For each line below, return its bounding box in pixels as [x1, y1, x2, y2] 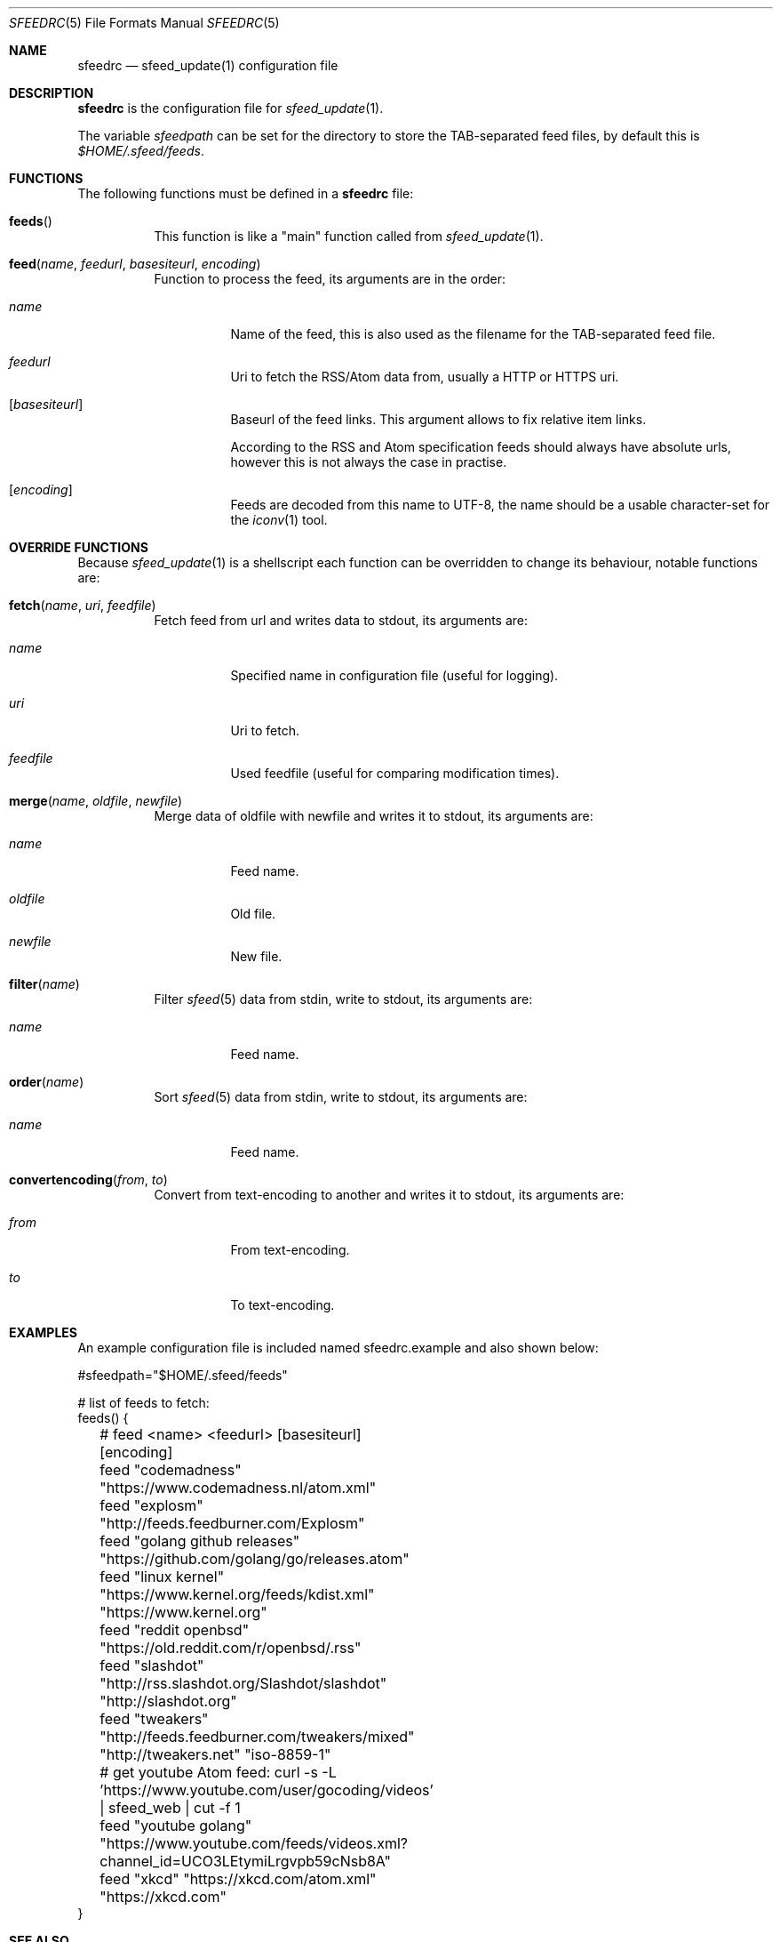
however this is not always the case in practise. [230, 454, 507, 469]
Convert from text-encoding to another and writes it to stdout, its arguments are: [154, 1187, 625, 1202]
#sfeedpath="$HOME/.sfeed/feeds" [77, 1368, 288, 1383]
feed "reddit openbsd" [99, 1621, 250, 1639]
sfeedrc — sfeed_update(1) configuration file [77, 58, 338, 73]
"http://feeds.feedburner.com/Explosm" [99, 1514, 365, 1532]
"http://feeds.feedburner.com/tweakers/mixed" [99, 1728, 415, 1745]
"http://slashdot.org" [99, 1692, 237, 1710]
